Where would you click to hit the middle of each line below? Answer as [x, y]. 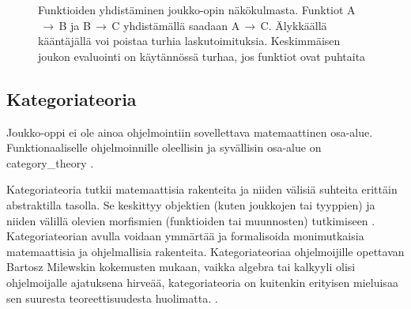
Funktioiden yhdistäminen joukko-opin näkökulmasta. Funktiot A [197, 9]
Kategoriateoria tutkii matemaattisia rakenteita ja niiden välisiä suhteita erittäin [202, 189]
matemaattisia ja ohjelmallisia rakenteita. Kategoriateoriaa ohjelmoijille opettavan [205, 251]
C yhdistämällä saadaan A [176, 25]
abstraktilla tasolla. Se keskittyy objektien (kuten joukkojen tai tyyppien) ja [191, 204]
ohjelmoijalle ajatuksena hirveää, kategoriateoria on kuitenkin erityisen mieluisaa [202, 282]
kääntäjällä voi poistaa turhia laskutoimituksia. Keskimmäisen [189, 41]
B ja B [75, 25]
